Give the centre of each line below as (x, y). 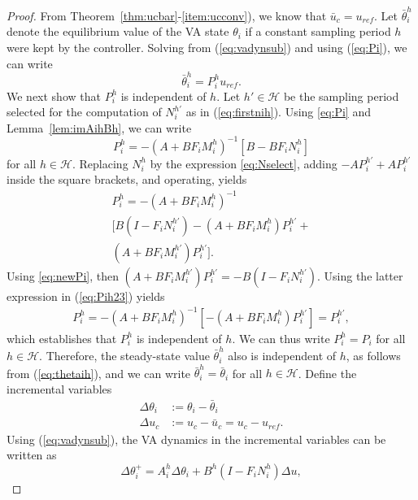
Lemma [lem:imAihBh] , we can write (99, 127)
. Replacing (100, 163)
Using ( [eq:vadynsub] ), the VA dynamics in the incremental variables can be (196, 439)
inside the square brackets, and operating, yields (127, 179)
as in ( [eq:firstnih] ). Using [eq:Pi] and (278, 112)
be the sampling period (341, 96)
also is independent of (282, 356)
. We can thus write (281, 338)
